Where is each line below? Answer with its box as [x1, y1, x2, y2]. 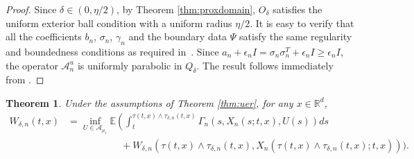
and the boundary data [128, 29, 227, 44]
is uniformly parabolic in [77, 58, 182, 72]
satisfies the [273, 2, 322, 16]
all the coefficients [6, 29, 82, 44]
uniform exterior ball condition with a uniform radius [6, 15, 232, 30]
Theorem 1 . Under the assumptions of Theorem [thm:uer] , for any [6, 95, 293, 110]
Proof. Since [6, 2, 57, 16]
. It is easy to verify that [250, 15, 354, 30]
